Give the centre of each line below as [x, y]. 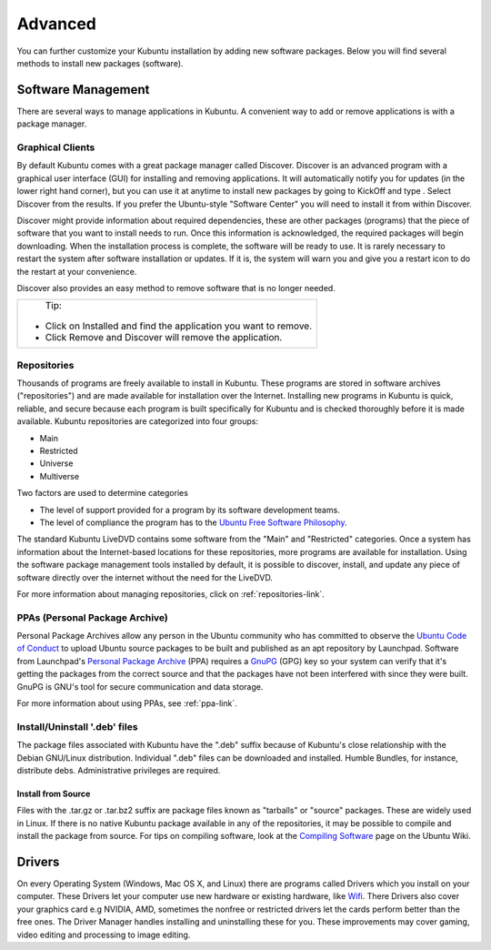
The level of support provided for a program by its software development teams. [190, 510]
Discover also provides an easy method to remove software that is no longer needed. [176, 288]
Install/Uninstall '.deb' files [77, 726]
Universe [56, 463]
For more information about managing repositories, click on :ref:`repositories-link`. [170, 594]
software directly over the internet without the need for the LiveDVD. [145, 577]
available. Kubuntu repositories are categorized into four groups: [138, 421]
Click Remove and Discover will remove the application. [164, 338]
